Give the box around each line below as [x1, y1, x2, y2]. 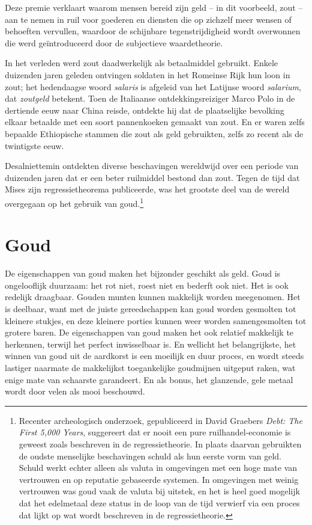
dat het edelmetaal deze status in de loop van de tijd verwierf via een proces [19, 496, 300, 509]
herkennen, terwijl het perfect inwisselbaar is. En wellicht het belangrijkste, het [5, 337, 296, 350]
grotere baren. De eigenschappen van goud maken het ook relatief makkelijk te [5, 326, 294, 339]
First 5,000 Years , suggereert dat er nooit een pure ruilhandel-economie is [19, 426, 291, 438]
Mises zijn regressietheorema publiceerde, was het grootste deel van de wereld [5, 183, 290, 195]
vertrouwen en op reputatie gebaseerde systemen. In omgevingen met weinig [19, 473, 299, 485]
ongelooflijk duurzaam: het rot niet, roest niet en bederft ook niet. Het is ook [5, 278, 289, 291]
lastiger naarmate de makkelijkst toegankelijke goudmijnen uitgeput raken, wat [5, 361, 296, 374]
